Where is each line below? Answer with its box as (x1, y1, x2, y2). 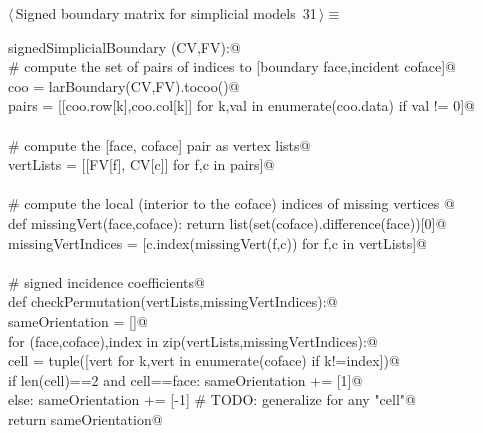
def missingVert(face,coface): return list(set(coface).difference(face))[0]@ (8, 212, 447, 233)
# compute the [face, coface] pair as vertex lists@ (8, 134, 311, 155)
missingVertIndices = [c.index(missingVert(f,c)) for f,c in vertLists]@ (8, 232, 427, 253)
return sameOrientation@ (8, 408, 163, 429)
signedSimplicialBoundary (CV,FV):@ (8, 36, 241, 57)
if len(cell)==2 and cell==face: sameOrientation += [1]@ (8, 369, 363, 390)
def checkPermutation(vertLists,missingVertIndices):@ (8, 291, 338, 312)
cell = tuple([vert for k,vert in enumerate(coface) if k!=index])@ (8, 350, 400, 371)
